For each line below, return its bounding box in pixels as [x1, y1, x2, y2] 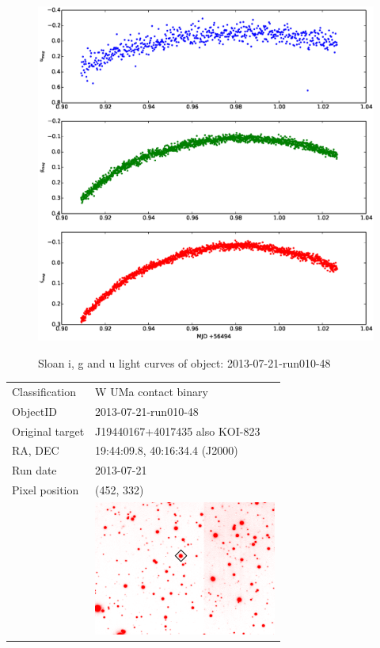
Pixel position [12, 482, 79, 498]
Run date [12, 462, 57, 478]
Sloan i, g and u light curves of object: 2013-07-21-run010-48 [38, 354, 331, 371]
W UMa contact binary [95, 383, 208, 399]
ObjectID [12, 402, 57, 419]
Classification [12, 383, 77, 399]
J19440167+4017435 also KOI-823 [95, 422, 260, 439]
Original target [12, 422, 85, 439]
